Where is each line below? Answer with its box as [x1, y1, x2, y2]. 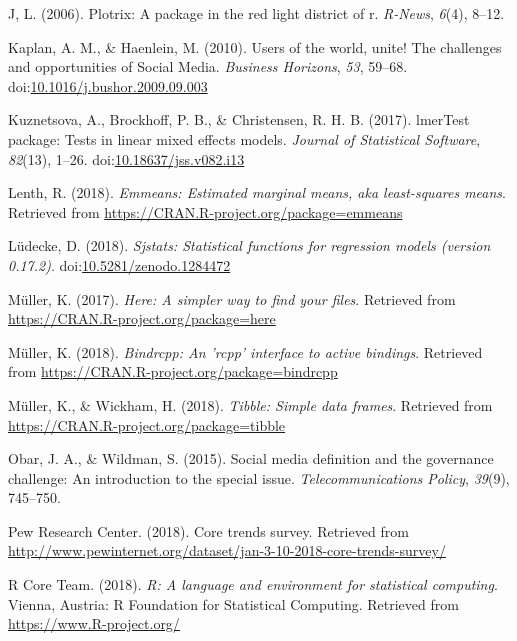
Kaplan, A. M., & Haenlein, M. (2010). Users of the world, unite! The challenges [8, 36, 502, 57]
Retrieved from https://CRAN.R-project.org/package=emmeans [8, 201, 403, 222]
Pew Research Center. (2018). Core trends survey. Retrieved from [8, 520, 409, 541]
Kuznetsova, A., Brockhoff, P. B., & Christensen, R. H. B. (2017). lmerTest [8, 109, 470, 130]
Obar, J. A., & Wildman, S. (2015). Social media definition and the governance [8, 448, 494, 469]
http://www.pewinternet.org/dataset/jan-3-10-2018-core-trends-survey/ [8, 540, 446, 561]
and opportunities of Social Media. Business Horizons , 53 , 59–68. [8, 56, 408, 77]
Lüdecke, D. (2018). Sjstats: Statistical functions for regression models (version [8, 235, 491, 256]
